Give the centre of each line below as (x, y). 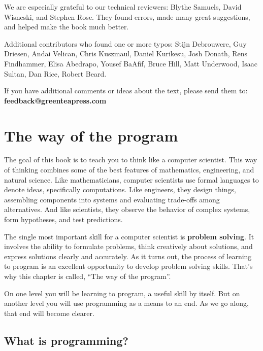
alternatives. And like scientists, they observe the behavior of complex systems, (127, 209)
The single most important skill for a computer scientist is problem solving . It (129, 236)
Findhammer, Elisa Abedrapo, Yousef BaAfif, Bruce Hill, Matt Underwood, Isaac (131, 63)
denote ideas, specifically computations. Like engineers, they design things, (120, 189)
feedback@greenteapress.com (55, 100)
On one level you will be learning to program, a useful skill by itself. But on (122, 293)
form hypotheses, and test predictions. (63, 219)
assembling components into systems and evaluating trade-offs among (112, 199)
